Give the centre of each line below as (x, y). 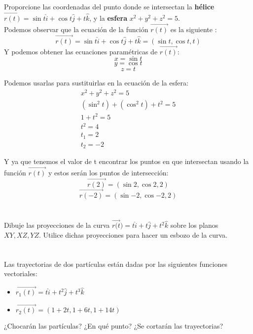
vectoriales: (21, 273)
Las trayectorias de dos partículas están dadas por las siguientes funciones (116, 264)
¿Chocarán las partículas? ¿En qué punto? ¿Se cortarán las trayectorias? (114, 326)
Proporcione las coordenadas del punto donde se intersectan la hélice (109, 7)
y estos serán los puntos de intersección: (108, 173)
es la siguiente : (194, 29)
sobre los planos (194, 225)
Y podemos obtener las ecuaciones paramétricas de (81, 51)
